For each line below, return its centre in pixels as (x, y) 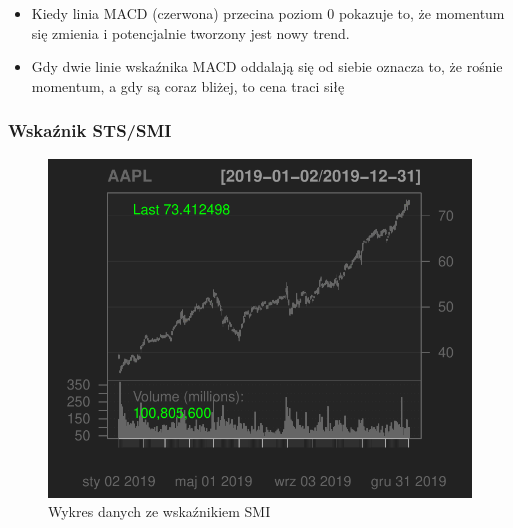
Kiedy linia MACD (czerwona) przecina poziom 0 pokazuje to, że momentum (268, 13)
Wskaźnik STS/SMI (90, 130)
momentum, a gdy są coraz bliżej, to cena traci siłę (188, 85)
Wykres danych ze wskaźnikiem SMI (159, 511)
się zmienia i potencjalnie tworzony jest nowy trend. (190, 32)
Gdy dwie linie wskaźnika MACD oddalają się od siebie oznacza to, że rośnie (267, 66)
